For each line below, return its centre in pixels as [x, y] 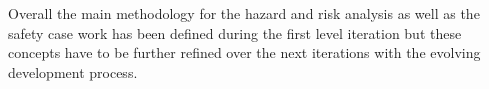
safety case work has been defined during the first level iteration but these [235, 32]
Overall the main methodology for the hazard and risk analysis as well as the [244, 13]
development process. [73, 71]
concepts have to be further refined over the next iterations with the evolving [244, 52]
